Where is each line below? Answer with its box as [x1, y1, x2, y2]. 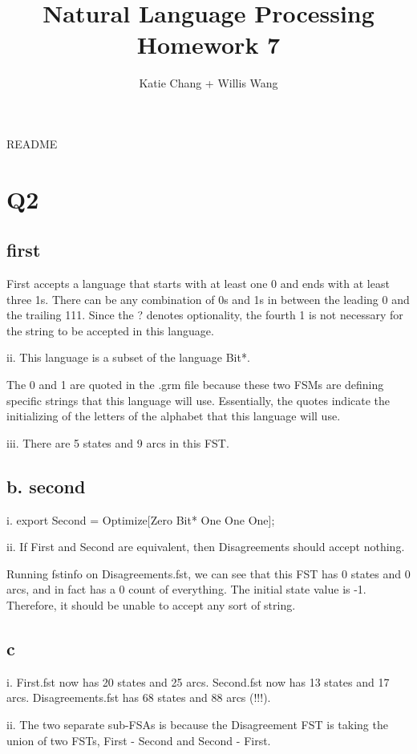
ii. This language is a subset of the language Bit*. [6, 349, 250, 366]
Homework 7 [136, 28, 281, 61]
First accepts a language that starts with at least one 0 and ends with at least [6, 275, 390, 292]
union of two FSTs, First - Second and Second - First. [6, 732, 271, 748]
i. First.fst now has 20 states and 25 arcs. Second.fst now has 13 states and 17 [6, 673, 390, 690]
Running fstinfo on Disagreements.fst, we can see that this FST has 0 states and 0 [6, 565, 411, 582]
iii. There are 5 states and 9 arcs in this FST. [6, 434, 229, 451]
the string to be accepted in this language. [6, 322, 214, 338]
